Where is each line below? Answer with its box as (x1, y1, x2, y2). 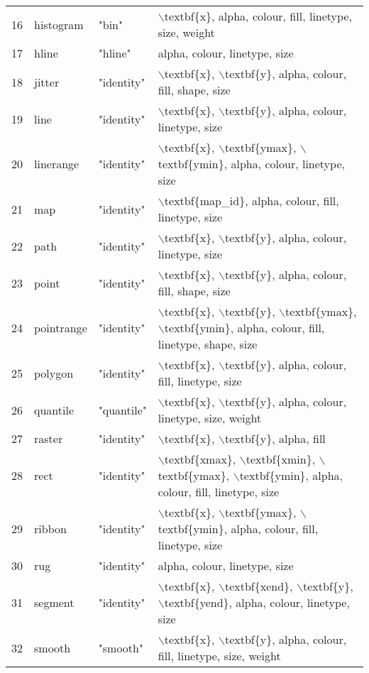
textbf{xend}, (224, 578, 293, 594)
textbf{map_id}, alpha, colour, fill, (164, 192, 339, 209)
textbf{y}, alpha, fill (224, 430, 326, 447)
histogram (34, 16, 84, 33)
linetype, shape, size (158, 336, 258, 352)
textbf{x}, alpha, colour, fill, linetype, (164, 8, 352, 24)
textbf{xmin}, (246, 451, 316, 467)
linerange (34, 155, 79, 172)
